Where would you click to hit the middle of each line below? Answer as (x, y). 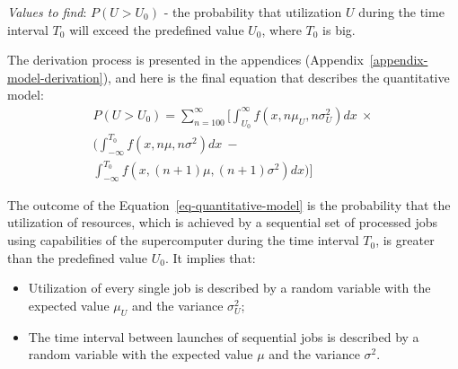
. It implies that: (210, 257)
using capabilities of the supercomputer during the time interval (183, 240)
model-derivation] (55, 77)
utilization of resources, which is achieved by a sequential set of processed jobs (223, 222)
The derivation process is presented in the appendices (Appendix (185, 60)
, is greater (405, 240)
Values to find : (47, 12)
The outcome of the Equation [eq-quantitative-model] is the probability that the (229, 204)
